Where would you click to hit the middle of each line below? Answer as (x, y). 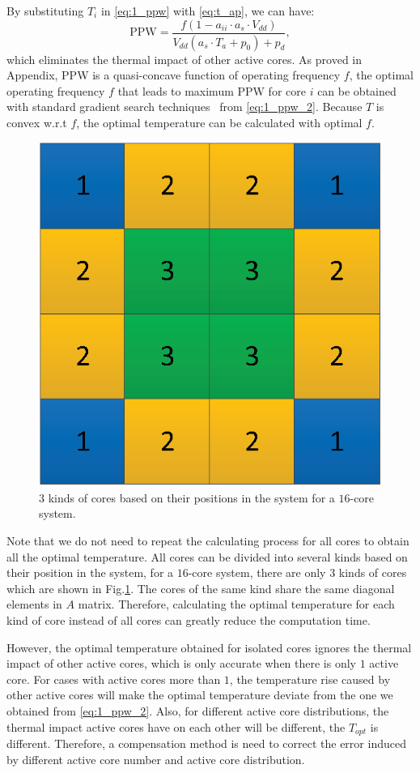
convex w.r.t (37, 122)
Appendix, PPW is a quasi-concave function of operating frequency (174, 75)
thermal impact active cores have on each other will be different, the (176, 726)
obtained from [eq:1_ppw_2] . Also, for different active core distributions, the (198, 710)
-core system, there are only (257, 572)
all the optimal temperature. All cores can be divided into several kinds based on (207, 556)
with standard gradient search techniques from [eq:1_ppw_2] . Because (185, 107)
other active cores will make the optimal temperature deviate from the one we (200, 695)
